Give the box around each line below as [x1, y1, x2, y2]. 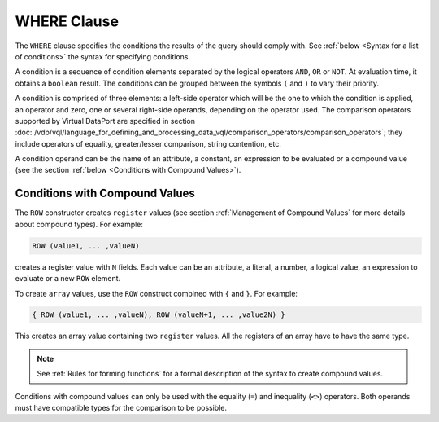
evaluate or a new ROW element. [15, 274, 121, 284]
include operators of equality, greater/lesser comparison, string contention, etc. [15, 138, 282, 148]
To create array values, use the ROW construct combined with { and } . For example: [15, 288, 298, 298]
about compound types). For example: [15, 219, 144, 229]
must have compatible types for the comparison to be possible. [15, 403, 228, 413]
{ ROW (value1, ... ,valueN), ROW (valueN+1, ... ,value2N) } [32, 310, 285, 319]
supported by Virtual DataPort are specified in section [15, 116, 195, 125]
